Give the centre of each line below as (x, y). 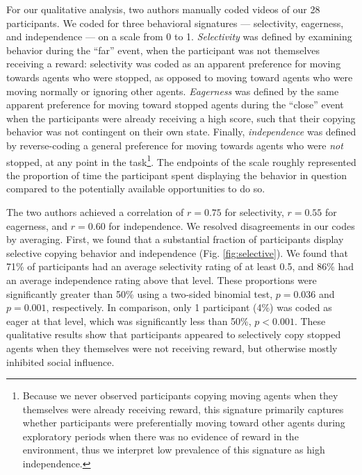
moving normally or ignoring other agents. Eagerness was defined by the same (173, 91)
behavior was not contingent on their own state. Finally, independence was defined (181, 132)
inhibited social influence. (60, 361)
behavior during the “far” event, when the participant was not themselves (163, 50)
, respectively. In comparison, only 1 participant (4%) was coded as (189, 307)
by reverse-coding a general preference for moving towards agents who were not (175, 145)
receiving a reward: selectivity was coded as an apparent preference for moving (174, 64)
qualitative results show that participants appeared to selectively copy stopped (174, 334)
